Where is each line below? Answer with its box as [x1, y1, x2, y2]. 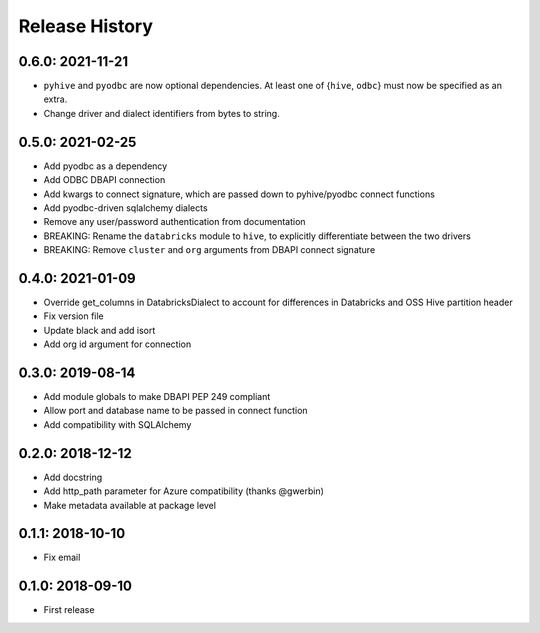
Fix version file [43, 310, 104, 322]
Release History [18, 15, 154, 37]
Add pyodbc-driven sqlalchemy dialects [43, 201, 209, 214]
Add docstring [43, 471, 103, 483]
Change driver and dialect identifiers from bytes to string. [43, 107, 280, 119]
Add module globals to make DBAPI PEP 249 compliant [43, 391, 271, 403]
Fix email [43, 551, 81, 564]
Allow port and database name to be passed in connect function [43, 405, 309, 417]
